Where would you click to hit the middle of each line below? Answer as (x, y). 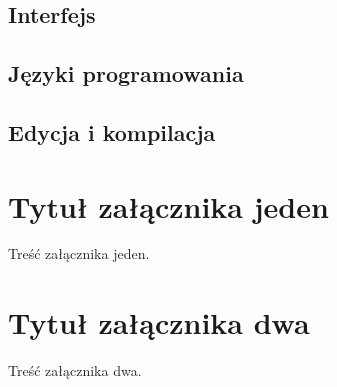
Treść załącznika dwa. (75, 370)
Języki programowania (126, 73)
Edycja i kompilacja (112, 131)
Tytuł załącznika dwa (159, 322)
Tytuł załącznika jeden (168, 205)
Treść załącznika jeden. (79, 253)
